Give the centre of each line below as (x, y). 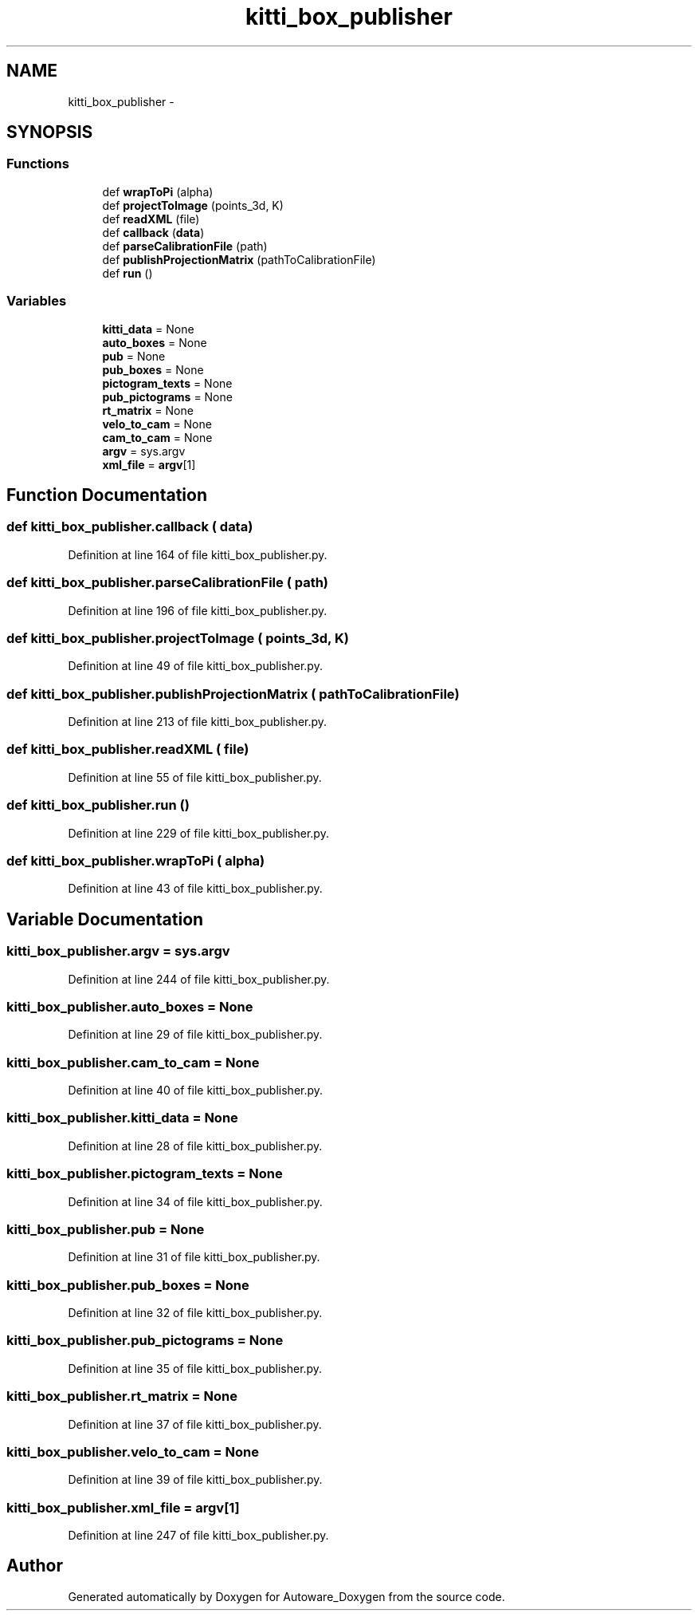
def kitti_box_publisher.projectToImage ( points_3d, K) (178, 638)
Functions (38, 164)
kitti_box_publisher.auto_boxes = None (130, 1006)
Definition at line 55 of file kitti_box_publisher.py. (195, 777)
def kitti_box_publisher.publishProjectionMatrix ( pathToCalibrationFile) (233, 694)
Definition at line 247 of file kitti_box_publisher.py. (198, 1535)
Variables (37, 301)
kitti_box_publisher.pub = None (106, 1229)
